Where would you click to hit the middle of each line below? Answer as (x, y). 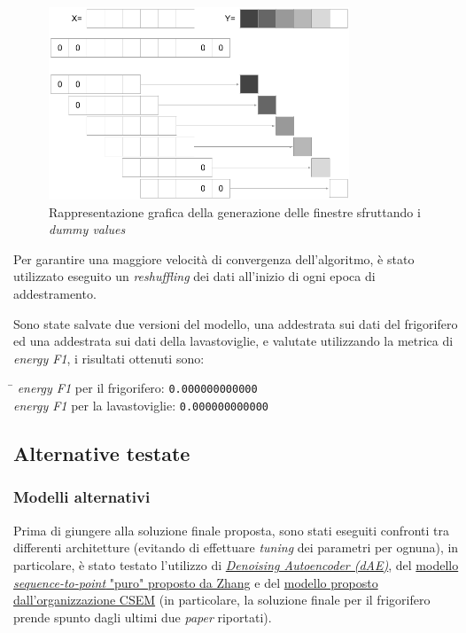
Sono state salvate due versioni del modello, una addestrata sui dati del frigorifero (236, 323)
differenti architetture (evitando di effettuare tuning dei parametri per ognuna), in (236, 547)
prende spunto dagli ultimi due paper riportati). (143, 617)
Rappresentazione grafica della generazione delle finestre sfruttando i (235, 211)
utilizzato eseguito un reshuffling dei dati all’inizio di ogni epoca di (194, 276)
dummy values (87, 229)
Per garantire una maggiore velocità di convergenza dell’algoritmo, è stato (214, 258)
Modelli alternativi (82, 497)
